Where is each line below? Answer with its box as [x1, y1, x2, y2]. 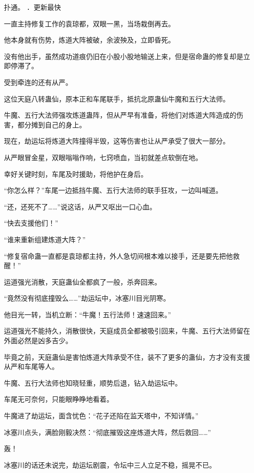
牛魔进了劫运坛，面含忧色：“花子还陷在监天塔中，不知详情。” [4, 411, 199, 421]
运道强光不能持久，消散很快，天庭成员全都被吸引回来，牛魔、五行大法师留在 [4, 326, 250, 336]
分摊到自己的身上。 [24, 119, 86, 129]
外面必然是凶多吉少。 [4, 335, 72, 346]
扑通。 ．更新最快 [4, 2, 61, 12]
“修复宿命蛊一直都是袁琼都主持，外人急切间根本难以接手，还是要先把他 [4, 250, 233, 261]
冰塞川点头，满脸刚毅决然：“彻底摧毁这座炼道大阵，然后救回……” [4, 427, 211, 437]
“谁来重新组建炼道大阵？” [4, 234, 86, 244]
